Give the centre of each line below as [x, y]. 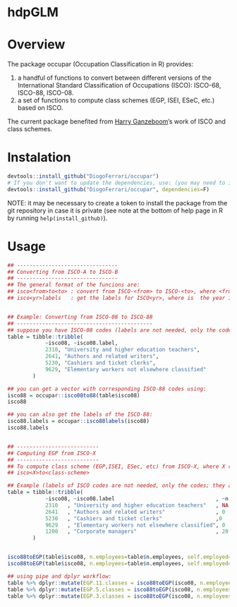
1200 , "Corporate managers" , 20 [137, 531]
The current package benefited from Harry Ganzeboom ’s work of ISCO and [116, 121]
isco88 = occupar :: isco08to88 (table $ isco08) [74, 395]
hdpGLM [33, 12]
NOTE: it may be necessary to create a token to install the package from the [117, 203]
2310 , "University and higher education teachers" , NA [137, 505]
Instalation [39, 158]
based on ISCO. [40, 108]
